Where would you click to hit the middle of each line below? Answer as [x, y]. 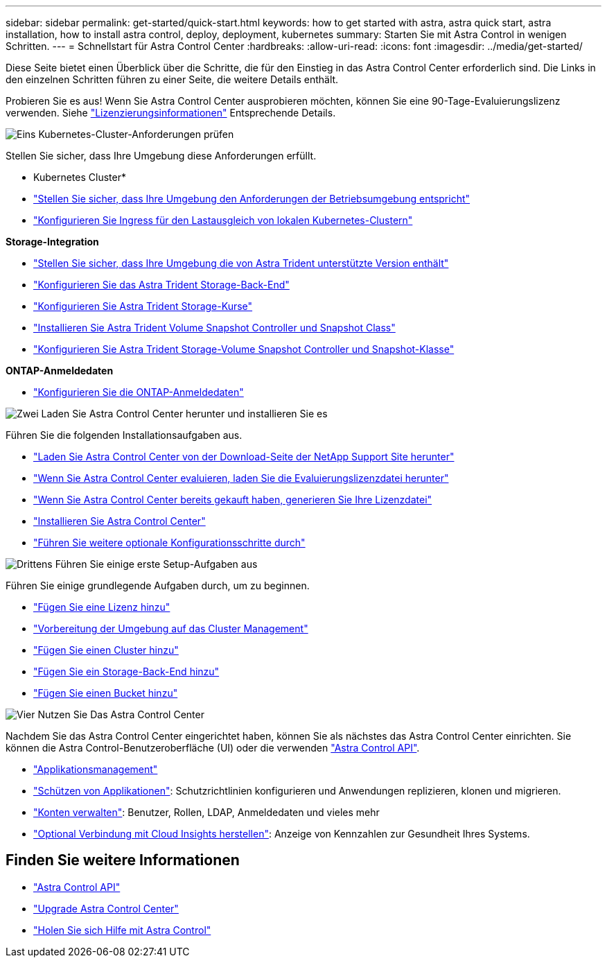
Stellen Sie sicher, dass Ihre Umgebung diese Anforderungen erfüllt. [161, 156]
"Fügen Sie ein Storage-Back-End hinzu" [126, 671]
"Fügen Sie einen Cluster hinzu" [106, 650]
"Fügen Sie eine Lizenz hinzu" [102, 607]
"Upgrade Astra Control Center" [106, 908]
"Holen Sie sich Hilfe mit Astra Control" [122, 930]
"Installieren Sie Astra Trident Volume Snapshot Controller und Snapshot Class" [214, 328]
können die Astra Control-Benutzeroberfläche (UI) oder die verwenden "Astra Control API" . [213, 748]
